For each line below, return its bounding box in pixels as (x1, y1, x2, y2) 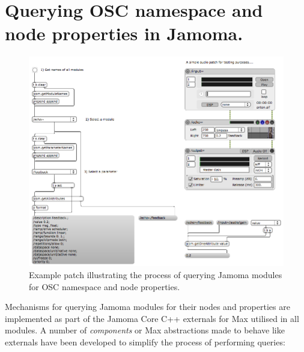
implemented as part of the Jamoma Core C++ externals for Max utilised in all (5, 312, 299, 324)
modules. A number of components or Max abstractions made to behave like (5, 324, 285, 336)
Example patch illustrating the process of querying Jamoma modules (29, 268, 282, 281)
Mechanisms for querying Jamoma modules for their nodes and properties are (5, 300, 290, 313)
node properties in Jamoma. (5, 21, 243, 46)
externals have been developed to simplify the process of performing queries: (5, 335, 285, 348)
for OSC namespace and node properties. (29, 280, 180, 293)
